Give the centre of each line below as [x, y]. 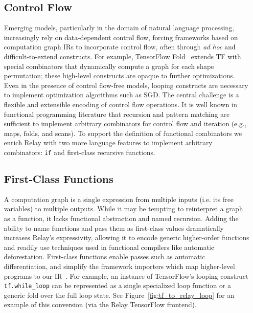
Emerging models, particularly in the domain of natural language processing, [119, 28]
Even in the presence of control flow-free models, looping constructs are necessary [126, 85]
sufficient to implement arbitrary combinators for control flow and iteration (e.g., [125, 123]
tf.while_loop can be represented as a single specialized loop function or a [118, 285]
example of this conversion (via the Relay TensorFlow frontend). [100, 304]
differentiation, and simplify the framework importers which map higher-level [120, 266]
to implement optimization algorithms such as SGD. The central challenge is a [122, 95]
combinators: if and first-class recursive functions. [80, 152]
